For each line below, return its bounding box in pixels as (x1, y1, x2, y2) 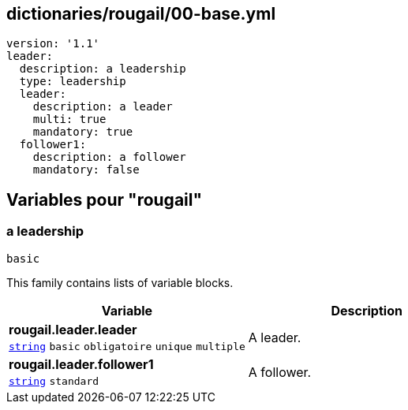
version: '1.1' (6, 37, 100, 50)
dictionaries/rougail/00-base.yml (6, 4, 276, 24)
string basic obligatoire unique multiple (9, 340, 245, 352)
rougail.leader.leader (9, 321, 137, 337)
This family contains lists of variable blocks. (6, 275, 234, 289)
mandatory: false (32, 163, 140, 177)
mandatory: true (32, 125, 133, 139)
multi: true (32, 113, 107, 126)
